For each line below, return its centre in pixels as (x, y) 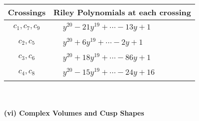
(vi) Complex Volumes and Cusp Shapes (74, 112)
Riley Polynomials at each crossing (122, 12)
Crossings (27, 12)
